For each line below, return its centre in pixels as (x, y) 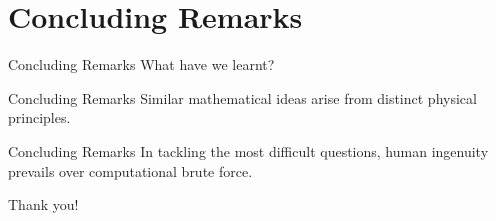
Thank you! (43, 204)
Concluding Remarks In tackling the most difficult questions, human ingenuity (248, 150)
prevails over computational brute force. (130, 170)
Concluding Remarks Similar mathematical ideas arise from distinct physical (242, 97)
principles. (39, 117)
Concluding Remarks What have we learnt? (141, 64)
